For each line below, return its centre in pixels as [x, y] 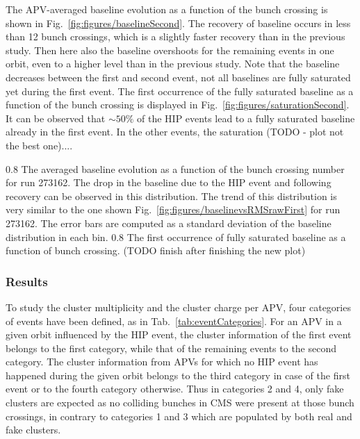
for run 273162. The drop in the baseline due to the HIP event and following [169, 182]
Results [27, 281]
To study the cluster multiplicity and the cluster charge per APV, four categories [178, 307]
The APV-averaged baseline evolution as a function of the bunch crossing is [167, 9]
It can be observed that [56, 118]
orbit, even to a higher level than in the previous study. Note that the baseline [173, 64]
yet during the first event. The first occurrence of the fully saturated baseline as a [180, 91]
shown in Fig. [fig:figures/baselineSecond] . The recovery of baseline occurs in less [178, 23]
